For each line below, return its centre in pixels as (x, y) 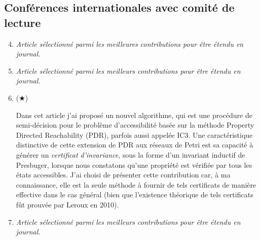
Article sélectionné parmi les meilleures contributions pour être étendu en (130, 43)
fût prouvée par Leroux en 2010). (67, 204)
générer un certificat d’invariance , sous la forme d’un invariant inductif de (131, 154)
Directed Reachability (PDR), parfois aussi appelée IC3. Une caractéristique (134, 134)
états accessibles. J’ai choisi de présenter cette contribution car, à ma (123, 175)
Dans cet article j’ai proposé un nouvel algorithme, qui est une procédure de (134, 115)
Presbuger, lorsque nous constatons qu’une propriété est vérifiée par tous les (134, 164)
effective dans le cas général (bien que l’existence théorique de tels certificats (135, 194)
